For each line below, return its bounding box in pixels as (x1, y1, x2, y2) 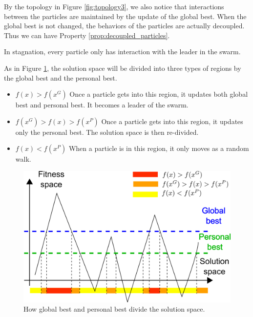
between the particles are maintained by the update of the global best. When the (4, 11, 247, 21)
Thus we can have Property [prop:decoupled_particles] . (4, 30, 170, 40)
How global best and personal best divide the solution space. (23, 304, 205, 314)
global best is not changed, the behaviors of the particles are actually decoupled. (4, 21, 245, 31)
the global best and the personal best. (4, 72, 117, 83)
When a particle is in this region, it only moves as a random (68, 143, 249, 153)
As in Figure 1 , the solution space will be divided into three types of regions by (4, 63, 241, 73)
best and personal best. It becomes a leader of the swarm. (15, 100, 189, 110)
